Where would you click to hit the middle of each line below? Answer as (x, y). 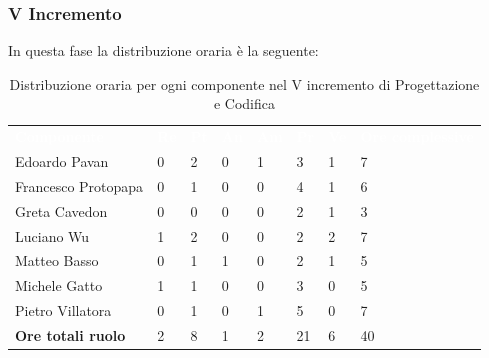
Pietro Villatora (63, 310)
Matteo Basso (57, 260)
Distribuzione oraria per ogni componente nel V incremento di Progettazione (244, 83)
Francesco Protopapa (79, 185)
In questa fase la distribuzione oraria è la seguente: (163, 50)
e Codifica (244, 103)
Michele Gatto (59, 285)
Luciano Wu (52, 235)
